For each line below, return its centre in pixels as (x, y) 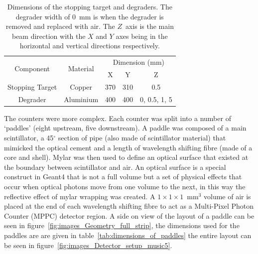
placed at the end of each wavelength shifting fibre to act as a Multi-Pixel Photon (129, 206)
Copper (81, 86)
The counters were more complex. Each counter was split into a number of (118, 118)
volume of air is (227, 196)
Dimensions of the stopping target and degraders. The (90, 6)
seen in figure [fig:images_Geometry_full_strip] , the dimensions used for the (122, 225)
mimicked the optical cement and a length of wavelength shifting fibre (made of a (128, 147)
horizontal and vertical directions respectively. (90, 46)
